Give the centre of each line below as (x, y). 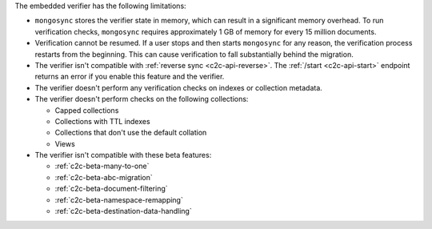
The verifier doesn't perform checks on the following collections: (142, 99)
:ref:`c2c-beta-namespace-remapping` (119, 199)
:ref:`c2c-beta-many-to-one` (102, 166)
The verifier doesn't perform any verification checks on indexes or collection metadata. (179, 87)
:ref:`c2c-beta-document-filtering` (111, 189)
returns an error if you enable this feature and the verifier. (130, 77)
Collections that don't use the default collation (131, 133)
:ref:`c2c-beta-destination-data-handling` (123, 211)
